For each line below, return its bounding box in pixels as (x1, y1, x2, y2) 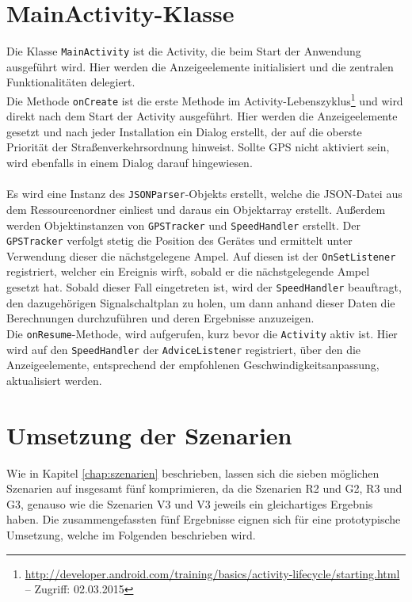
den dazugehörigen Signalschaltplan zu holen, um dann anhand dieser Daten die (6, 294, 395, 311)
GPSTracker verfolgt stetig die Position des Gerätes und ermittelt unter (6, 232, 353, 249)
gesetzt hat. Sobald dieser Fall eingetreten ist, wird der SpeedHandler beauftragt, (6, 279, 402, 295)
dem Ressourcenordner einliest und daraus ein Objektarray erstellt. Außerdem (6, 200, 386, 217)
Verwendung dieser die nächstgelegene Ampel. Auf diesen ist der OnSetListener (6, 247, 396, 264)
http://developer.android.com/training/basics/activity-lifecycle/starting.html (25, 565, 400, 581)
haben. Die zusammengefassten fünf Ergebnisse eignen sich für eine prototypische (6, 511, 401, 528)
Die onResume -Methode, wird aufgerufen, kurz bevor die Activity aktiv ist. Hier (6, 325, 398, 341)
